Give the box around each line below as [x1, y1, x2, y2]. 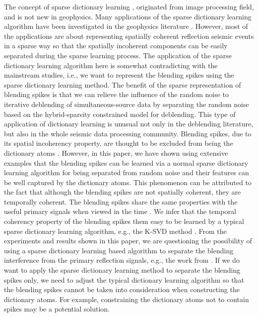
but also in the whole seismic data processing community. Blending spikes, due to [4, 128, 252, 138]
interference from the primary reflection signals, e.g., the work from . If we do [4, 255, 240, 265]
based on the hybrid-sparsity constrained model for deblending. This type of [4, 108, 236, 119]
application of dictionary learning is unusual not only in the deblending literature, [4, 118, 254, 129]
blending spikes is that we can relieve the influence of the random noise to [4, 89, 229, 100]
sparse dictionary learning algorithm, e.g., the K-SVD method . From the [4, 225, 227, 236]
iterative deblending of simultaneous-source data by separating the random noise [4, 99, 249, 109]
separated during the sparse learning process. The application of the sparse [4, 50, 232, 60]
